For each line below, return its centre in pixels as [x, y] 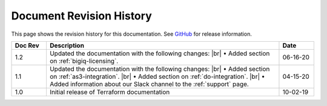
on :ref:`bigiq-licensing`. [84, 61]
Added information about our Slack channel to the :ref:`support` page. [149, 84]
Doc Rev [27, 45]
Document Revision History [81, 16]
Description [67, 45]
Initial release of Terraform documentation [110, 92]
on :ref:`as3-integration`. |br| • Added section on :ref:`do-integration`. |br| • [157, 76]
